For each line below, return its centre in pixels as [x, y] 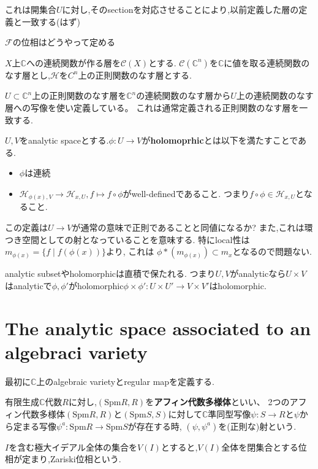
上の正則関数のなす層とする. [135, 75]
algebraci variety [76, 351]
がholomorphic [96, 285]
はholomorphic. [238, 285]
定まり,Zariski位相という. [71, 459]
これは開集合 [31, 9]
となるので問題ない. [272, 251]
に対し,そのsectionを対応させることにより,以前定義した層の [180, 9]
